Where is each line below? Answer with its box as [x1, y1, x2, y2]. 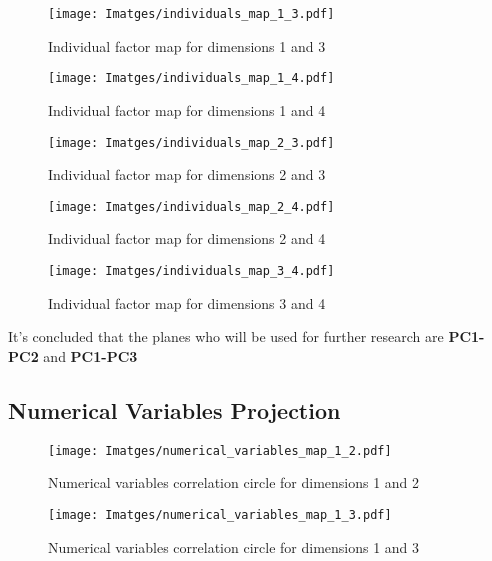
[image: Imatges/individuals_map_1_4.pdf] [48, 71, 335, 86]
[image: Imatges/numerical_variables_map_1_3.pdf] [48, 507, 392, 522]
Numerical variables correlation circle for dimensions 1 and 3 [48, 536, 420, 557]
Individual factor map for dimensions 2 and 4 [48, 228, 326, 249]
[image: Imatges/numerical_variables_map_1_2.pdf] [48, 443, 392, 458]
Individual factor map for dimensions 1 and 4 [48, 99, 326, 120]
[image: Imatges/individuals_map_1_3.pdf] [48, 7, 335, 21]
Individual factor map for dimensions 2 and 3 [48, 164, 326, 185]
